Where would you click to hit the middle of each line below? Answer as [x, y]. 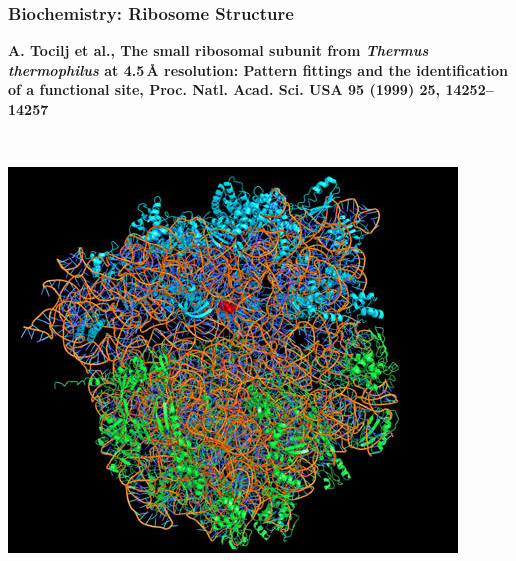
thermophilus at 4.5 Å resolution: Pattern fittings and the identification [258, 69]
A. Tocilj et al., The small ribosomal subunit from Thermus [218, 50]
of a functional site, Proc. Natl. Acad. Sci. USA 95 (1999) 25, [224, 89]
